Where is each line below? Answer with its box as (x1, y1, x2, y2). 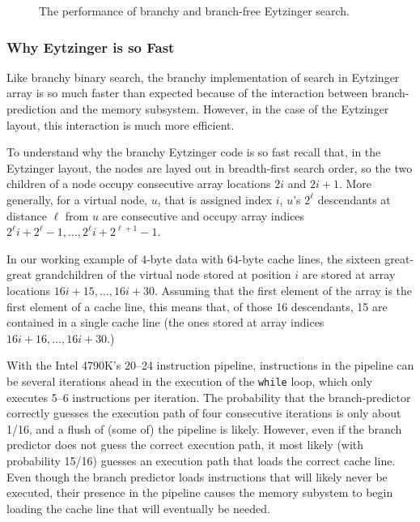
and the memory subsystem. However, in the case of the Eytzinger (60, 101, 389, 117)
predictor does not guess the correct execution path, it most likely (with (6, 436, 364, 453)
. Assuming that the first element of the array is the (154, 281, 413, 298)
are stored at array (302, 266, 396, 283)
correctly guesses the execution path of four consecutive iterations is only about (6, 404, 401, 421)
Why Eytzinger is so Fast (6, 36, 175, 57)
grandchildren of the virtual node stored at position (35, 266, 291, 283)
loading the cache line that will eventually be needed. (6, 499, 270, 516)
